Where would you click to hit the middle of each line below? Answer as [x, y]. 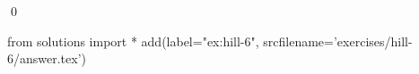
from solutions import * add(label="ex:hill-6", [133, 41]
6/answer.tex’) [47, 58]
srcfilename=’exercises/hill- [338, 41]
